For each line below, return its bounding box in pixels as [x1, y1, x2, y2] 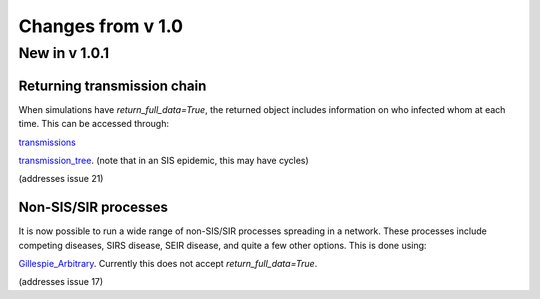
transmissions [18, 136, 77, 148]
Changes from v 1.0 [18, 15, 184, 37]
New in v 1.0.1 [18, 44, 110, 62]
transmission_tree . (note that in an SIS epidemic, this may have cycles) [18, 154, 309, 166]
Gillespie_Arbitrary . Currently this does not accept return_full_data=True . [18, 257, 318, 269]
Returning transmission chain [18, 77, 207, 94]
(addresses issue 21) [18, 173, 104, 185]
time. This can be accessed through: [18, 118, 170, 130]
